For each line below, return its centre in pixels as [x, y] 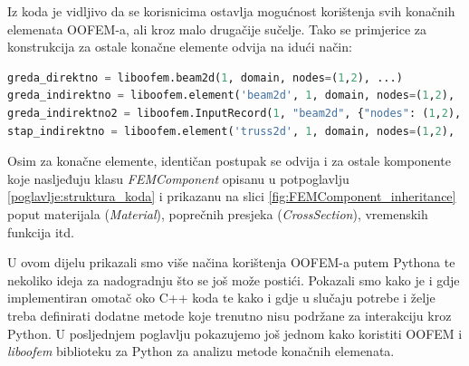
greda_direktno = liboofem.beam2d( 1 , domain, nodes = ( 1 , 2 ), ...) [205, 77]
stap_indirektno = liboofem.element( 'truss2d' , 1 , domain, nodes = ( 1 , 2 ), [231, 131]
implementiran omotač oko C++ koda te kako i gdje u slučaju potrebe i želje [221, 298]
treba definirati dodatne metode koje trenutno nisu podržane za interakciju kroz [230, 315]
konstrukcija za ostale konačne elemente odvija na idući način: [180, 47]
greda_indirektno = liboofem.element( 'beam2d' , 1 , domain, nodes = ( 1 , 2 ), [231, 96]
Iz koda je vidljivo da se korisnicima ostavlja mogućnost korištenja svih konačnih [231, 11]
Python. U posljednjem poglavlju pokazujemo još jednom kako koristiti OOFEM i [235, 333]
